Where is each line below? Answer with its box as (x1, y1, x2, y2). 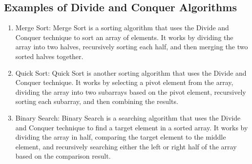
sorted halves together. (15, 51, 84, 61)
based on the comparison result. (15, 151, 111, 161)
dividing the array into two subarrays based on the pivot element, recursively (15, 86, 246, 97)
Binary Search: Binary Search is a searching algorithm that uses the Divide (15, 112, 241, 123)
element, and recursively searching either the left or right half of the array (15, 141, 237, 151)
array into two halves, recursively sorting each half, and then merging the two (15, 41, 248, 52)
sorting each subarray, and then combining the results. (15, 96, 178, 106)
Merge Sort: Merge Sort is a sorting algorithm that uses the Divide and (15, 22, 229, 33)
